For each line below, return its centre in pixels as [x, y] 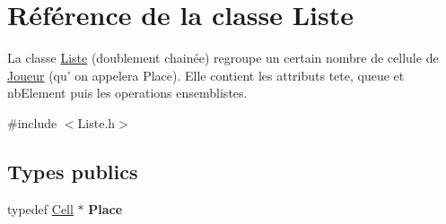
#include [32, 122]
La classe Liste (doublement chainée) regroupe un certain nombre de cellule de [223, 58]
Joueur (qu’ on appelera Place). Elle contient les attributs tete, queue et [206, 75]
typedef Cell [40, 208]
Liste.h [96, 122]
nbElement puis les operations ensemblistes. [127, 93]
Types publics [73, 171]
